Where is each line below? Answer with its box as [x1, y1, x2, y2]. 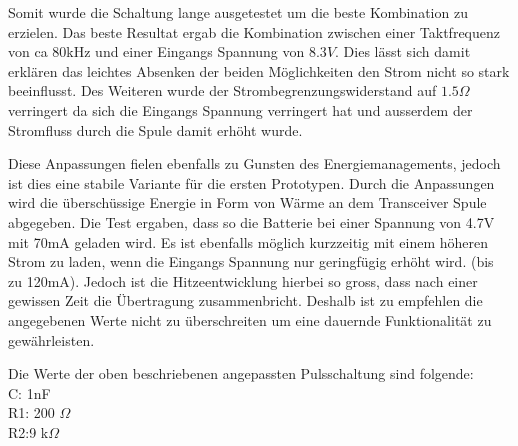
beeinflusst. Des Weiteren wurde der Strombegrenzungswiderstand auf [8, 80, 437, 101]
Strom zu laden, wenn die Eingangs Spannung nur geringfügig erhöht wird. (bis [8, 251, 494, 272]
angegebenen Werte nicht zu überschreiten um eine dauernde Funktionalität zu [8, 309, 492, 330]
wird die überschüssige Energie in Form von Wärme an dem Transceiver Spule [8, 192, 487, 213]
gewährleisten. [8, 329, 95, 350]
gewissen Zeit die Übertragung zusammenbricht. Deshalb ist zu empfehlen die [8, 290, 483, 311]
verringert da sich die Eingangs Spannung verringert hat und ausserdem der [8, 99, 473, 120]
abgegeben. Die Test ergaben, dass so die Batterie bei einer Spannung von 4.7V [8, 211, 495, 232]
